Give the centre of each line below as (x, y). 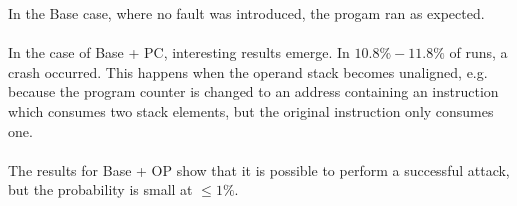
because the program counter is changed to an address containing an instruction (253, 91)
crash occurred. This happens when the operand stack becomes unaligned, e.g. (248, 71)
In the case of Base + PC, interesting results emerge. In (179, 52)
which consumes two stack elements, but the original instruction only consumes (251, 110)
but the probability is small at (100, 189)
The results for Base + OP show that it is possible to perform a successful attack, (259, 169)
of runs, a (478, 52)
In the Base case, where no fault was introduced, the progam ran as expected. (246, 13)
